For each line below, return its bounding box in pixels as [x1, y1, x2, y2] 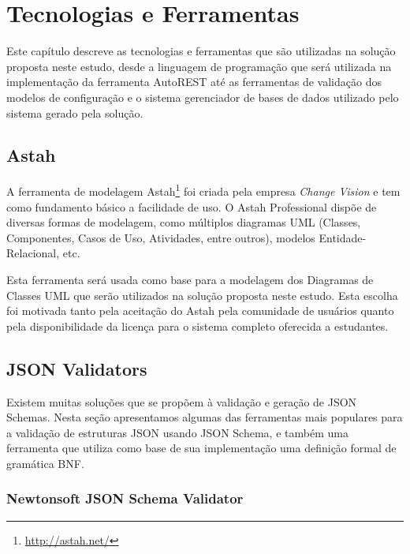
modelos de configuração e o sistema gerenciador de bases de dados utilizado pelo [6, 88, 399, 105]
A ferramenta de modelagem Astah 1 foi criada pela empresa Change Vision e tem [6, 181, 401, 199]
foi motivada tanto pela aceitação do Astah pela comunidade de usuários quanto [6, 302, 394, 319]
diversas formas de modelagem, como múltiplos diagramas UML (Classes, [6, 214, 361, 230]
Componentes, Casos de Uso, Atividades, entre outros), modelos [6, 229, 315, 245]
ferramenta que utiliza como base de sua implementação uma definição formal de [6, 440, 397, 456]
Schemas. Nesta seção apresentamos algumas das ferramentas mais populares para [6, 409, 403, 425]
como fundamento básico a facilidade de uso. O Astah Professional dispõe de [6, 198, 377, 215]
